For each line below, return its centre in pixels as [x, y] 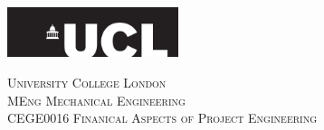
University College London [87, 82]
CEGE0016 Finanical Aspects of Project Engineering [162, 118]
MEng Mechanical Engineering [96, 100]
